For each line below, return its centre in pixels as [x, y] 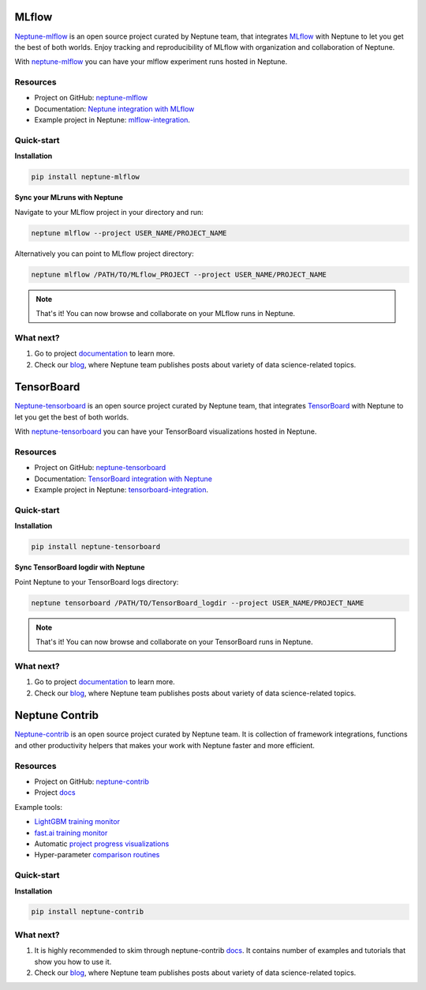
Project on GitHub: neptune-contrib [92, 781]
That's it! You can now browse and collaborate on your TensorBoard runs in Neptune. [174, 642]
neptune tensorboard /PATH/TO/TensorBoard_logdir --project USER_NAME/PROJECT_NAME [198, 603]
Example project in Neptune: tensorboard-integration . [121, 490]
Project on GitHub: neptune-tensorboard [100, 468]
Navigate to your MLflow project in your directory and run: [109, 212]
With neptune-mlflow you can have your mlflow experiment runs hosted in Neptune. [151, 62]
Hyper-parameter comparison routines [97, 855]
